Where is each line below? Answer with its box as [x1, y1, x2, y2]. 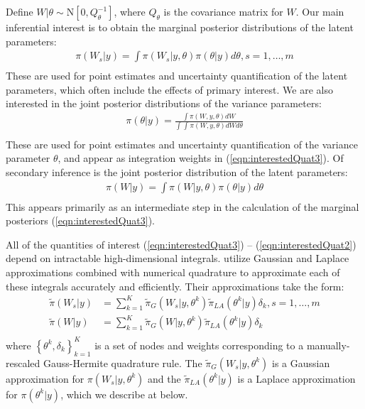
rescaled [6, 355, 40, 370]
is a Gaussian [271, 355, 330, 370]
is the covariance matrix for [163, 4, 283, 18]
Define [6, 4, 33, 18]
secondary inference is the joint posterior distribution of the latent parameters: [6, 164, 348, 179]
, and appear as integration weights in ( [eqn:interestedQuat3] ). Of [58, 151, 344, 165]
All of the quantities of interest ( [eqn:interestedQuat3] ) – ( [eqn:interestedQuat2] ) [6, 236, 356, 251]
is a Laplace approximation [237, 371, 356, 386]
